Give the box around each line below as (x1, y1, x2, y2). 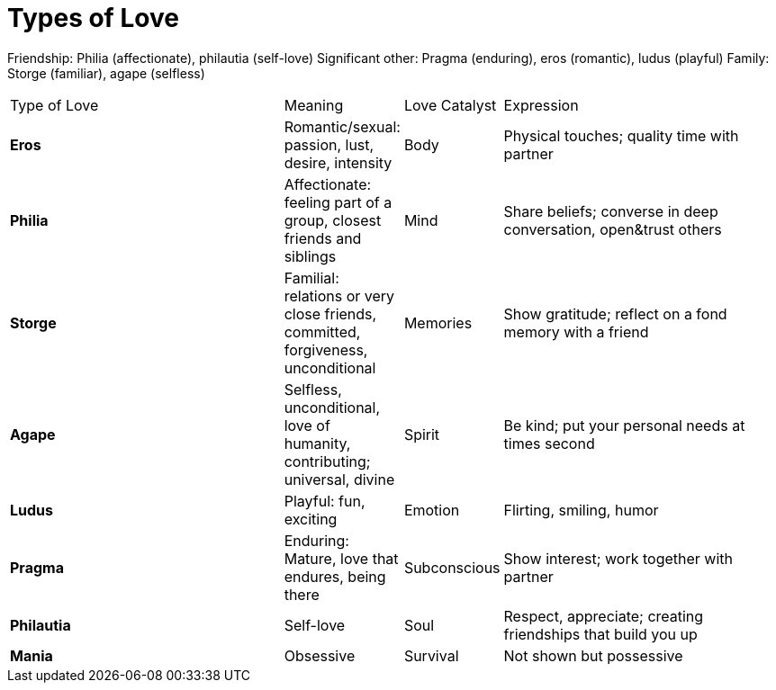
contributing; (284, 452, 371, 470)
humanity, (284, 434, 351, 453)
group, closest (284, 211, 382, 229)
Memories (403, 313, 473, 332)
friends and (284, 229, 362, 247)
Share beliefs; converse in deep (503, 202, 718, 220)
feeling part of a (284, 193, 393, 211)
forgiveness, (284, 340, 368, 359)
